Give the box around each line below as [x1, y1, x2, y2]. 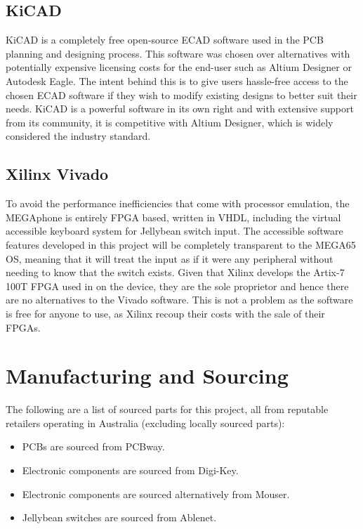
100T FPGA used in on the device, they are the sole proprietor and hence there [6, 278, 349, 293]
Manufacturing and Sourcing [6, 361, 289, 390]
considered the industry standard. [6, 129, 151, 143]
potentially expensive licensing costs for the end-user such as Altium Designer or [6, 60, 352, 74]
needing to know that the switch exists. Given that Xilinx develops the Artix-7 [6, 265, 345, 280]
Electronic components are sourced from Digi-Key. [22, 463, 239, 477]
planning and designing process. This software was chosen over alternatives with [6, 46, 350, 60]
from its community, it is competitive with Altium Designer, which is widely [6, 115, 334, 129]
